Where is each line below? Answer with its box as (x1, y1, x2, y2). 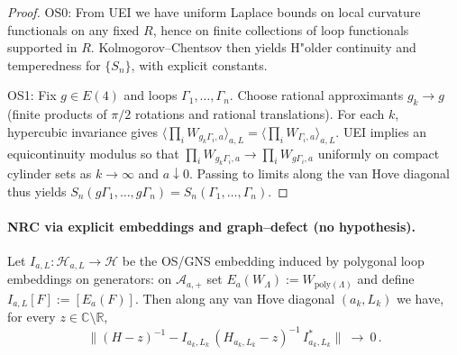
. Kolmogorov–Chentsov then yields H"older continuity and (90, 38, 416, 57)
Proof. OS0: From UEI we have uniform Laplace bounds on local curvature (7, 3, 421, 21)
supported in (7, 38, 78, 57)
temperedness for (7, 55, 101, 74)
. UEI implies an (335, 122, 426, 141)
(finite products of (7, 105, 107, 123)
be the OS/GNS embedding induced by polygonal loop (122, 250, 425, 269)
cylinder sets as (7, 163, 92, 182)
